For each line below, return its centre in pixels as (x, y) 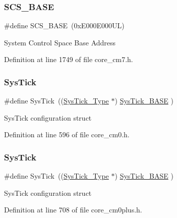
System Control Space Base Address (60, 42)
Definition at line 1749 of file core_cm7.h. (69, 59)
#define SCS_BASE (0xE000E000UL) (64, 25)
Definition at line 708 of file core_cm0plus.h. (73, 210)
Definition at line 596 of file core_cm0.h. (67, 134)
